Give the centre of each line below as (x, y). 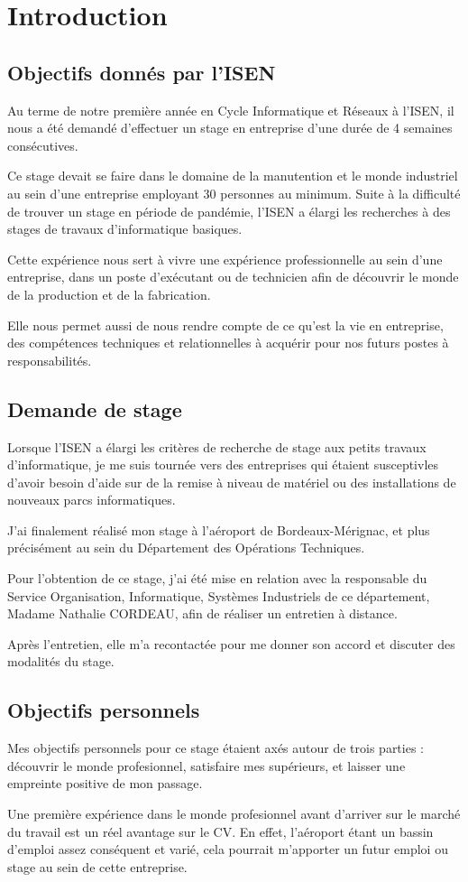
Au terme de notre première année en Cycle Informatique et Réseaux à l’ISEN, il (231, 110)
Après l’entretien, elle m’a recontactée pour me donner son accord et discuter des (231, 643)
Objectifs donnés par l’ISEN (142, 72)
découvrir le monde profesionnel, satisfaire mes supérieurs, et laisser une (206, 765)
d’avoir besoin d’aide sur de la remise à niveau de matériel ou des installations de (232, 482)
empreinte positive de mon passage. (105, 783)
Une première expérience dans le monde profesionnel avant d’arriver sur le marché (234, 814)
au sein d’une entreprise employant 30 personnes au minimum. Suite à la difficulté (234, 193)
